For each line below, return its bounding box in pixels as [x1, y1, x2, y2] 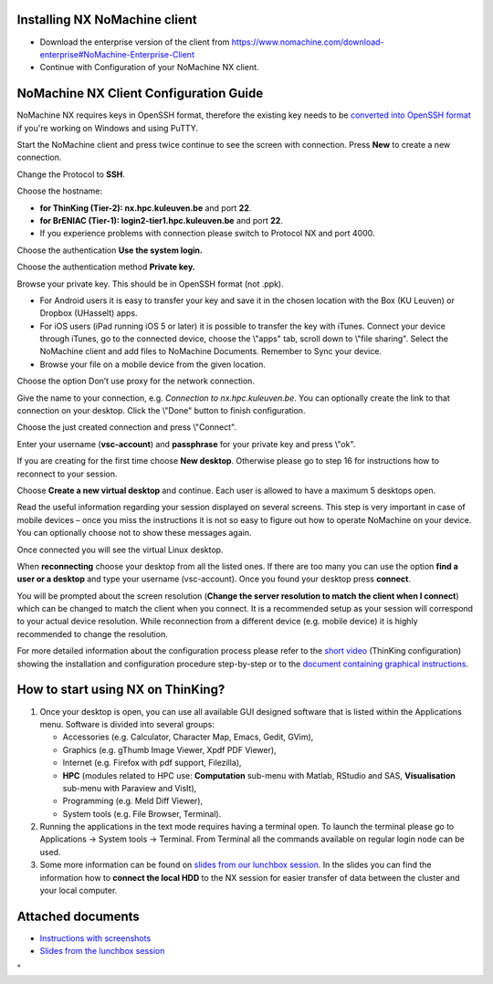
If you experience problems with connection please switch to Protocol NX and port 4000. [39, 228, 375, 239]
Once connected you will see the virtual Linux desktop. [16, 544, 224, 555]
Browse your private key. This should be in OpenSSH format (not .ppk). [16, 278, 284, 289]
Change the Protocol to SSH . [16, 169, 125, 180]
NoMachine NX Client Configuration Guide [16, 86, 264, 101]
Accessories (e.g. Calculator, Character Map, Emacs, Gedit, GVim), [62, 731, 314, 743]
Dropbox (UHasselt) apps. [39, 308, 138, 319]
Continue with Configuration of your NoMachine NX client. [39, 62, 259, 73]
